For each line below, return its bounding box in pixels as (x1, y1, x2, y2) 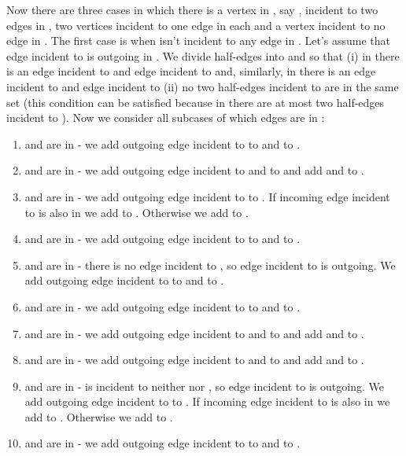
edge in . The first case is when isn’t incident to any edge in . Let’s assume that (6, 32, 390, 49)
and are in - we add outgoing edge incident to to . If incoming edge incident (24, 188, 390, 204)
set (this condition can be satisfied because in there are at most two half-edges (6, 94, 385, 110)
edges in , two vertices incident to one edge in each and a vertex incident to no (6, 17, 386, 33)
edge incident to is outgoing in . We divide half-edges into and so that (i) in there (6, 47, 400, 64)
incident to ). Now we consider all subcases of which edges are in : (6, 109, 325, 126)
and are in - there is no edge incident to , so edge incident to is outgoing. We (24, 256, 396, 273)
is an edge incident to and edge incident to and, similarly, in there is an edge (6, 63, 376, 79)
